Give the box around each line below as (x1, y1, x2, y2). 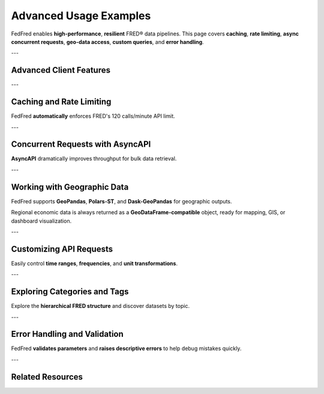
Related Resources (11, 372, 83, 382)
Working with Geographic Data (11, 182, 129, 192)
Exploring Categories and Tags (11, 286, 129, 297)
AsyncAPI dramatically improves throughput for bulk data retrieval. (11, 155, 177, 162)
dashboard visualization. (11, 217, 72, 224)
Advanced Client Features (11, 65, 111, 75)
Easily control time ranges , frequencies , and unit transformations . (11, 259, 178, 267)
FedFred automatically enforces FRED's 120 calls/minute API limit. (11, 112, 175, 120)
